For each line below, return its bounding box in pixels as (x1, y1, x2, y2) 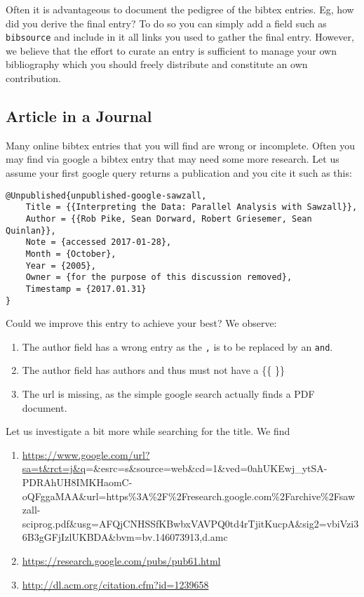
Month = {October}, (25, 248, 116, 259)
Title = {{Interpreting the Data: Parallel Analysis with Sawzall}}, (25, 202, 358, 213)
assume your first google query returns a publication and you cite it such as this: (6, 166, 352, 180)
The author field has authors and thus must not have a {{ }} (22, 363, 285, 377)
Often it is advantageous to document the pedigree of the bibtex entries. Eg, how (6, 2, 354, 16)
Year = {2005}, (25, 260, 96, 271)
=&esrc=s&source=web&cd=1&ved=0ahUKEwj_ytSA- (86, 461, 328, 476)
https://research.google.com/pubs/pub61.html (22, 553, 221, 568)
